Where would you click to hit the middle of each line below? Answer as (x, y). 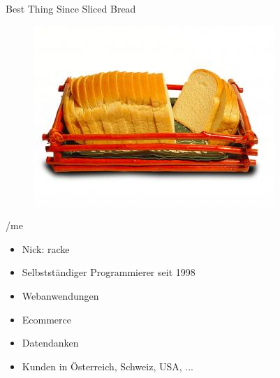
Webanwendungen (60, 295)
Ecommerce (47, 319)
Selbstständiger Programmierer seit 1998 (109, 272)
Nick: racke (46, 248)
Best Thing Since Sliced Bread (71, 8)
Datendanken (50, 343)
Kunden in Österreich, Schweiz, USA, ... (108, 366)
